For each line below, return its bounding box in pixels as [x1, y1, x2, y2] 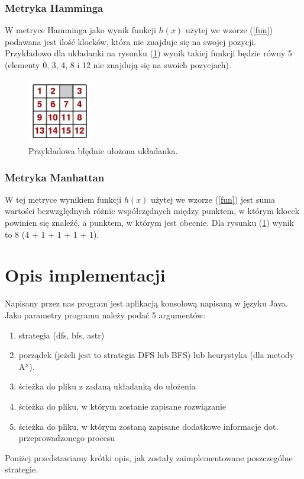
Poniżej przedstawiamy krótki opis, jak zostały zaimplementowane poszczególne [5, 451, 293, 464]
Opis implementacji [5, 263, 166, 287]
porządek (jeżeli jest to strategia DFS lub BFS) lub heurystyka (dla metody [18, 349, 295, 361]
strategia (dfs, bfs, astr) [18, 328, 105, 341]
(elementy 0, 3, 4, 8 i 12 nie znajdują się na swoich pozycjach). [5, 59, 231, 71]
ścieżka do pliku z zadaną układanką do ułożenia [18, 380, 196, 392]
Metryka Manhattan [5, 170, 105, 184]
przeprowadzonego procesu [18, 432, 115, 444]
